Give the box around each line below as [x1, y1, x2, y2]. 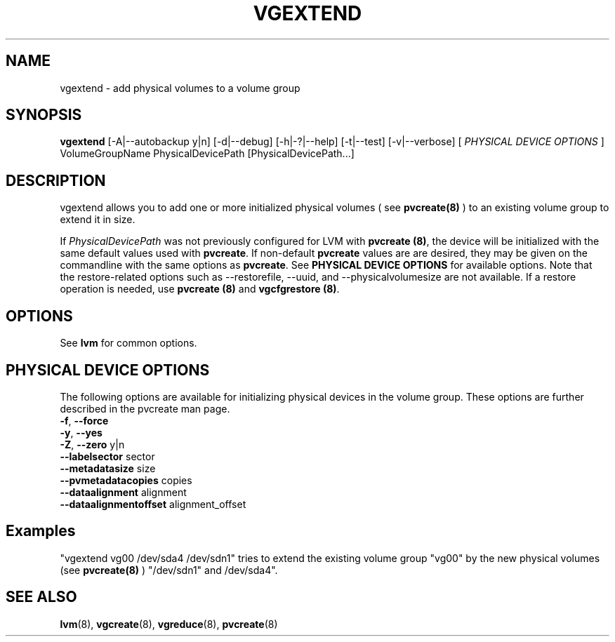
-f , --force [60, 414, 109, 427]
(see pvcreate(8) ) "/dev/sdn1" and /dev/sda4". [60, 563, 278, 576]
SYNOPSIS [6, 106, 82, 124]
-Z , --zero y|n [60, 438, 125, 450]
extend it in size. [60, 213, 135, 226]
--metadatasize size [60, 462, 156, 474]
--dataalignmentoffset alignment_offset [60, 497, 246, 510]
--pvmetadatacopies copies [60, 474, 192, 486]
